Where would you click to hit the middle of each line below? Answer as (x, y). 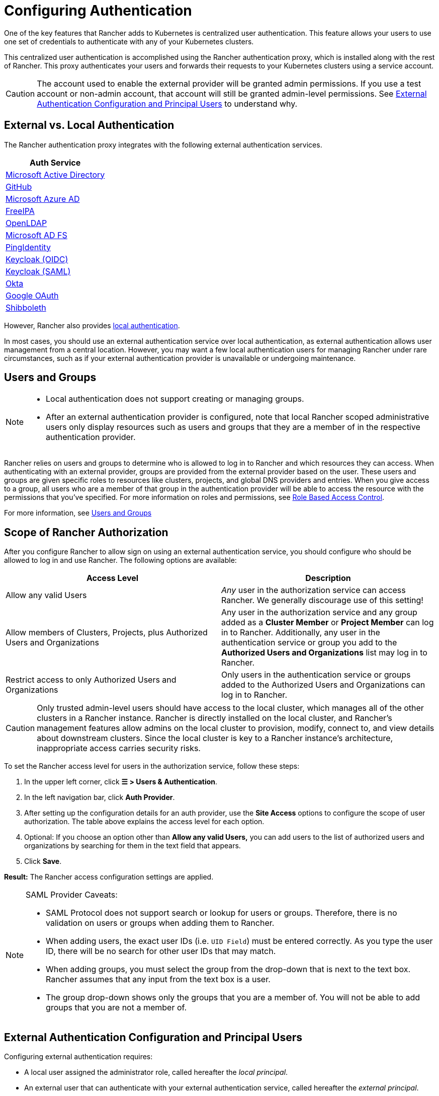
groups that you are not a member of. (116, 1008)
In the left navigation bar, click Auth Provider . (100, 797)
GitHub (19, 187)
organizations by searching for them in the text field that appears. (133, 846)
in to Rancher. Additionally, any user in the (301, 633)
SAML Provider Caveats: (72, 895)
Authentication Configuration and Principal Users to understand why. (167, 103)
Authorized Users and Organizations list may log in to (324, 653)
